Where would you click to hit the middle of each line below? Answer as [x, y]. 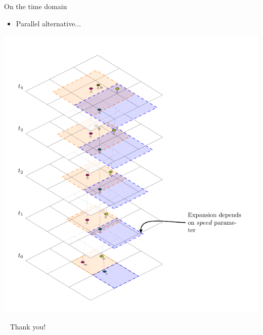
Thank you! [28, 327]
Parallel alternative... [49, 23]
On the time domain [36, 6]
